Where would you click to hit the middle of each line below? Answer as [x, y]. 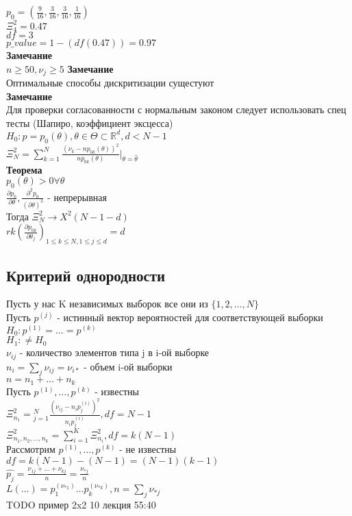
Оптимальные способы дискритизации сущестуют [110, 82]
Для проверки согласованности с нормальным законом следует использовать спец [176, 109]
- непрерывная [77, 197]
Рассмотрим [31, 449]
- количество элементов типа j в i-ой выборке [114, 352]
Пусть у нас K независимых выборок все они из [107, 304]
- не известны [148, 449]
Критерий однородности [86, 275]
